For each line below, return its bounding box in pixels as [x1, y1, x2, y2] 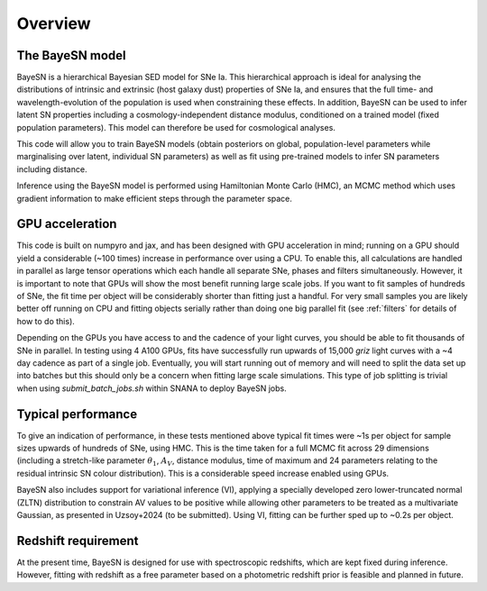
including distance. [16, 163, 87, 175]
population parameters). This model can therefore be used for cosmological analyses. [16, 122, 335, 132]
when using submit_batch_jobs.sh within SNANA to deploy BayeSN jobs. [16, 383, 288, 394]
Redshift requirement [16, 532, 139, 549]
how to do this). [16, 315, 76, 326]
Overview [16, 14, 91, 33]
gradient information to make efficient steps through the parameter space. [16, 193, 293, 204]
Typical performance [16, 406, 138, 422]
